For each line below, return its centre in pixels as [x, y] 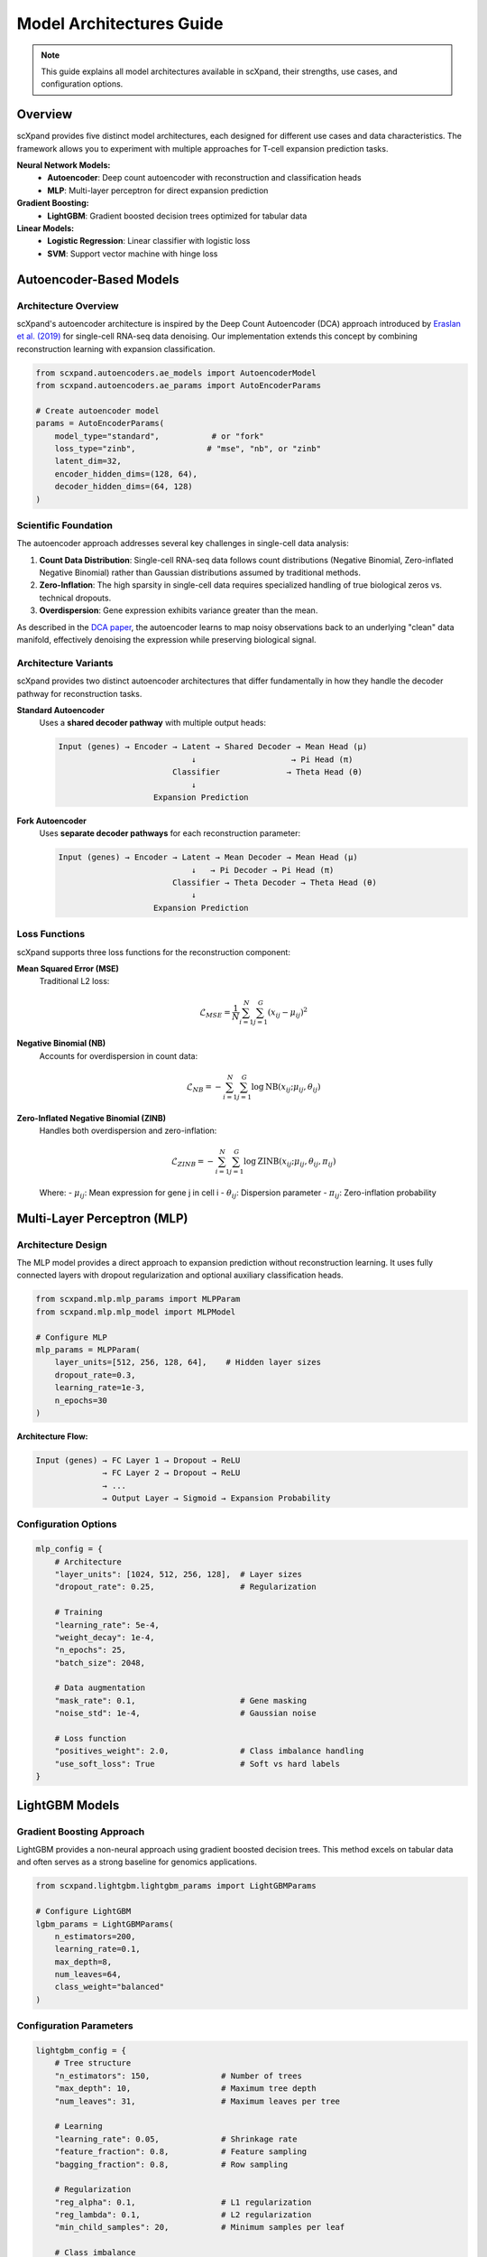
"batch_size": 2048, [100, 1663]
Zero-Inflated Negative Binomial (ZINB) [92, 1118]
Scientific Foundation [64, 525]
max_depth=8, [83, 1962]
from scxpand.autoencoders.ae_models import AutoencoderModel [176, 373]
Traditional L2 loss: [74, 981]
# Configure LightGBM [83, 1911]
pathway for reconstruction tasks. [79, 693]
